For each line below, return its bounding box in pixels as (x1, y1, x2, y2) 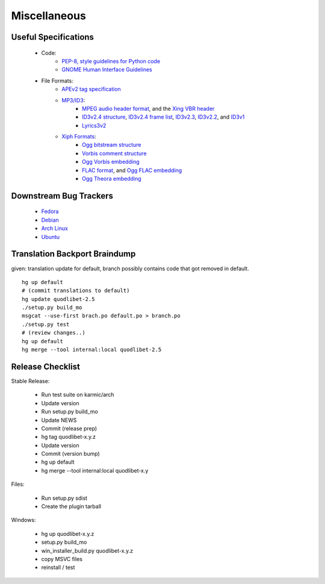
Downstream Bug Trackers (11, 190, 114, 201)
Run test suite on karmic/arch (41, 391, 114, 399)
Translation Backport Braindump (11, 249, 136, 259)
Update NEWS (41, 416, 77, 424)
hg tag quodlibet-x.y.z (41, 433, 96, 441)
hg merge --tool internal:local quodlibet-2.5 (22, 346, 162, 353)
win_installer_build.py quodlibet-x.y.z (41, 547, 134, 554)
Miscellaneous (11, 9, 87, 22)
